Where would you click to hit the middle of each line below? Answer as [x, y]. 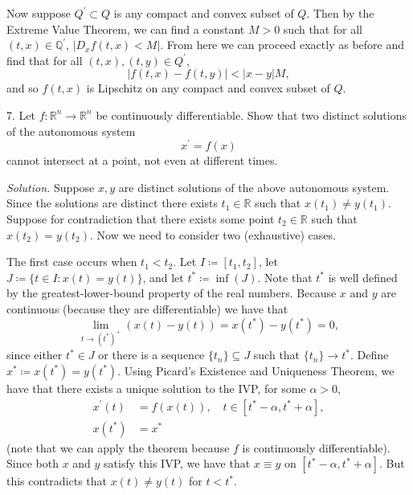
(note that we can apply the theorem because [118, 447]
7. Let [21, 115]
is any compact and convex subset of [204, 13]
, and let [163, 277]
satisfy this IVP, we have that [177, 463]
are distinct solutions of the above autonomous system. [254, 187]
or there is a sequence [151, 355]
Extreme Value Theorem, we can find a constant [126, 29]
